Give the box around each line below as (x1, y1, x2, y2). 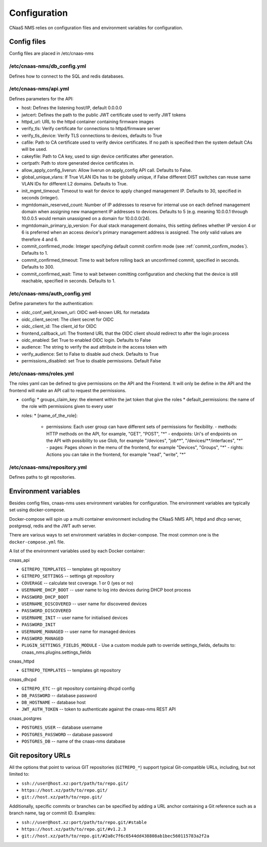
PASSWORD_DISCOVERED (21, 608, 72, 614)
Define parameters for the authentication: (9, 301, 93, 307)
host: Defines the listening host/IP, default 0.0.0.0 (21, 105, 122, 111)
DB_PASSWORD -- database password (21, 692, 97, 698)
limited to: (9, 771, 30, 777)
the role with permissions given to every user (21, 403, 114, 409)
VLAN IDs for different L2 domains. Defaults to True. (21, 181, 128, 187)
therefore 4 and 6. (21, 236, 59, 242)
